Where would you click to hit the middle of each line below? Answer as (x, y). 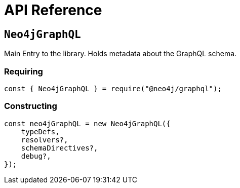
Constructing (31, 106)
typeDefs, (40, 131)
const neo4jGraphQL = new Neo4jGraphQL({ (87, 123)
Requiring (24, 71)
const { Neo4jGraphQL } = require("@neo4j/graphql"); (113, 88)
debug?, (36, 156)
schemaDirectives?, (59, 148)
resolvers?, (45, 140)
